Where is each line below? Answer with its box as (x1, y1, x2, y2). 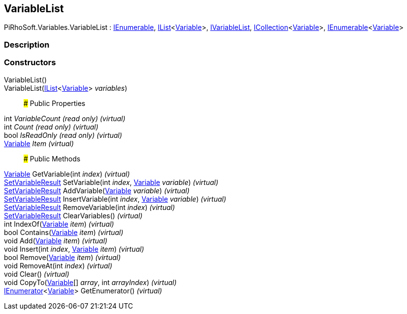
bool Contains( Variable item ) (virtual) (4, 228, 123, 236)
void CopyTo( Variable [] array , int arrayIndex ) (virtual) (4, 278, 177, 287)
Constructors (4, 57, 56, 68)
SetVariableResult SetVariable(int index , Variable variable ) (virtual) (4, 178, 219, 186)
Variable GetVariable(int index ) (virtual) (4, 169, 130, 178)
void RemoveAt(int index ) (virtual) (4, 261, 113, 270)
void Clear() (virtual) (4, 269, 69, 278)
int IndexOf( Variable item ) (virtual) (4, 219, 114, 228)
